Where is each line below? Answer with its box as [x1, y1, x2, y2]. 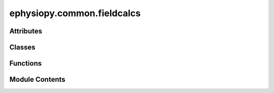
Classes [9, 43, 36, 52]
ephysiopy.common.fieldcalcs [9, 8, 141, 19]
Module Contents [9, 75, 65, 84]
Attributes [9, 27, 43, 35]
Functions [9, 59, 42, 68]
